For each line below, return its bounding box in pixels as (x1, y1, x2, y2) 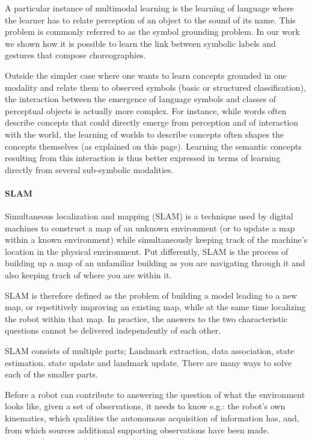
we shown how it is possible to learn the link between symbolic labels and (5, 37, 276, 49)
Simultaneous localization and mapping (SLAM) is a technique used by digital (5, 210, 293, 222)
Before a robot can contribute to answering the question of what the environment (5, 388, 305, 400)
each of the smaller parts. (5, 368, 98, 380)
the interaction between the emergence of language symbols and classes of (5, 93, 277, 105)
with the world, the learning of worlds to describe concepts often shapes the (5, 127, 284, 140)
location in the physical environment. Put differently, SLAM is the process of (5, 245, 289, 257)
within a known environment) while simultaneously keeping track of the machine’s (5, 233, 308, 246)
